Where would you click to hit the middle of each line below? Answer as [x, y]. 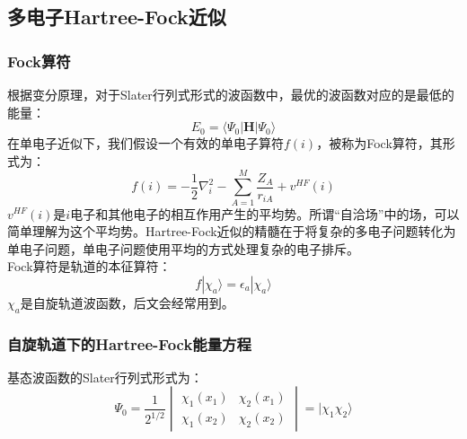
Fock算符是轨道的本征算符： [89, 266]
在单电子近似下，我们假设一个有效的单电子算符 [145, 143]
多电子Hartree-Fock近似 [117, 17]
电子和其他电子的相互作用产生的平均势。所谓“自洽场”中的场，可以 [265, 213]
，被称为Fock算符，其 [379, 143]
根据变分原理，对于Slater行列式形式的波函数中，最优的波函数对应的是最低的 [231, 94]
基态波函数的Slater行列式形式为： [105, 377]
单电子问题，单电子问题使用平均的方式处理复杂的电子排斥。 [183, 248]
